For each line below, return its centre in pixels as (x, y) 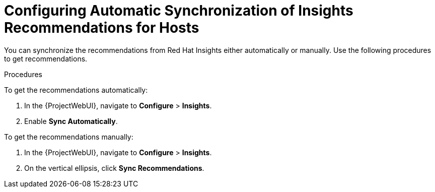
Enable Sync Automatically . (71, 121)
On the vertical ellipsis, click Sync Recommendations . (114, 168)
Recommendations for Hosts (102, 28)
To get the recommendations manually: (69, 137)
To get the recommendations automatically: (76, 90)
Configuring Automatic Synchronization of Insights (179, 11)
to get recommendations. (46, 58)
